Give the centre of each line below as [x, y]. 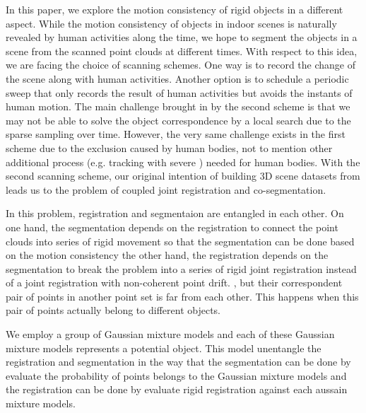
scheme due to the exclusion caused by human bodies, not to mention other [169, 147]
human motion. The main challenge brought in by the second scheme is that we [178, 106]
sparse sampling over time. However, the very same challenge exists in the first [176, 134]
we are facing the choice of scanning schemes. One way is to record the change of [181, 65]
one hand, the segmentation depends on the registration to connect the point [172, 227]
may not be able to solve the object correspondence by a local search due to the [178, 120]
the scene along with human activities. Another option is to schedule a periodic [177, 78]
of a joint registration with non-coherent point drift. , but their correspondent [174, 283]
